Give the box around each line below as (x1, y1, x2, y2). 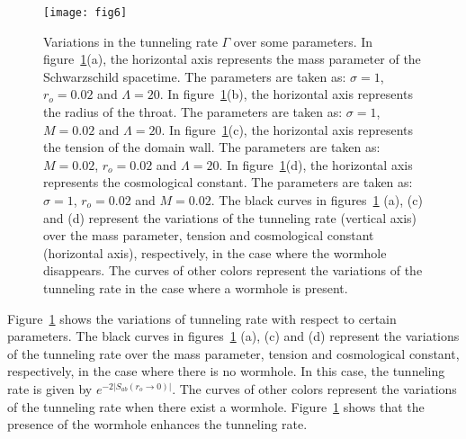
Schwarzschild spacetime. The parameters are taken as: (43, 67, 346, 85)
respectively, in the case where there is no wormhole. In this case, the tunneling (7, 362, 445, 381)
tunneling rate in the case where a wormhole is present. (43, 278, 348, 297)
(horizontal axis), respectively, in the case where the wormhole (43, 243, 387, 262)
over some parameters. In (233, 31, 373, 50)
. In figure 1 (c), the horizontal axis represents (161, 120, 414, 139)
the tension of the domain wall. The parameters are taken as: (43, 138, 381, 157)
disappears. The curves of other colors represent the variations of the (43, 261, 423, 280)
